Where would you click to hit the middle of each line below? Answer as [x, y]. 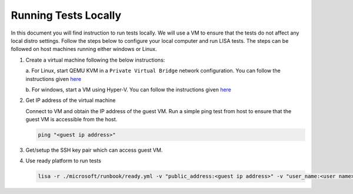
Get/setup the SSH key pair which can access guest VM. [94, 150]
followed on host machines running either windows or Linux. [84, 49]
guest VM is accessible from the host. [71, 120]
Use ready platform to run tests [63, 161]
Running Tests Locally [66, 15]
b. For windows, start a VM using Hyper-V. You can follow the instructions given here [129, 89]
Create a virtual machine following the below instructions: [95, 60]
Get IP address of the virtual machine [71, 100]
